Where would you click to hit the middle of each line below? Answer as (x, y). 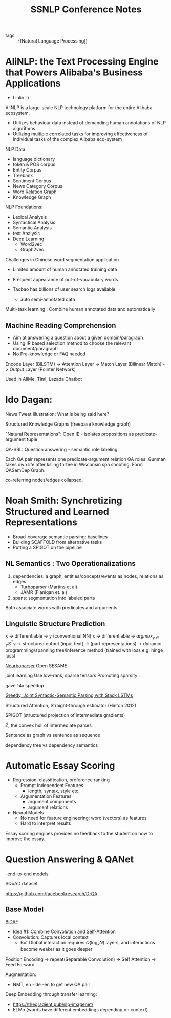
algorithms (24, 129)
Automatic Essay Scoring (60, 765)
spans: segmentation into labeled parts (54, 598)
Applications (33, 83)
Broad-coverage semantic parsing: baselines (60, 537)
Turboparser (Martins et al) (49, 587)
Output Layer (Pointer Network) (42, 369)
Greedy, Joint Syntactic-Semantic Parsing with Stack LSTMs (69, 695)
